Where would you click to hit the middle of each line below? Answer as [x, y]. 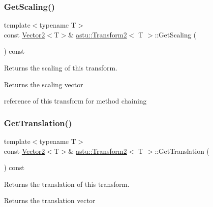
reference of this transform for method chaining [75, 101]
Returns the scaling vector [44, 84]
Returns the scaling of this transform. [61, 68]
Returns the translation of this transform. [67, 184]
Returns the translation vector [50, 200]
